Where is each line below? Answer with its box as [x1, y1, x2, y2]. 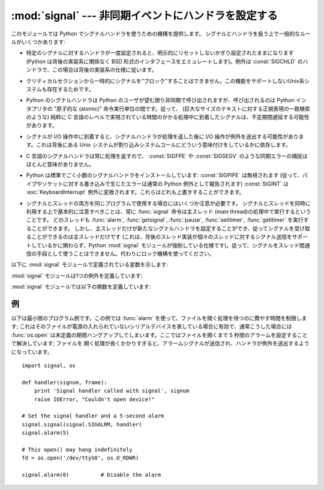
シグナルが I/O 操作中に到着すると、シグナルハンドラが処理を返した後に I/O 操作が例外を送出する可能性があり [26, 133, 299, 140]
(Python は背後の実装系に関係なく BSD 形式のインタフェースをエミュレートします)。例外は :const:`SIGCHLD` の [26, 58, 303, 65]
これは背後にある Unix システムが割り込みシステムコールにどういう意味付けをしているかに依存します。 [36, 141, 291, 148]
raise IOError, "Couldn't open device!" [34, 396, 155, 402]
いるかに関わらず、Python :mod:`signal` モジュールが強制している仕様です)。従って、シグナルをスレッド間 [41, 241, 305, 249]
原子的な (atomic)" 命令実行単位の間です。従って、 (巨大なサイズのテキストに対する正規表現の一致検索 [56, 105, 310, 112]
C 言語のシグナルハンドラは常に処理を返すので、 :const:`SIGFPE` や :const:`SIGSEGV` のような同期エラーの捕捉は [26, 152, 308, 159]
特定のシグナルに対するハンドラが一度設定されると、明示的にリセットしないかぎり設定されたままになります [26, 49, 294, 56]
